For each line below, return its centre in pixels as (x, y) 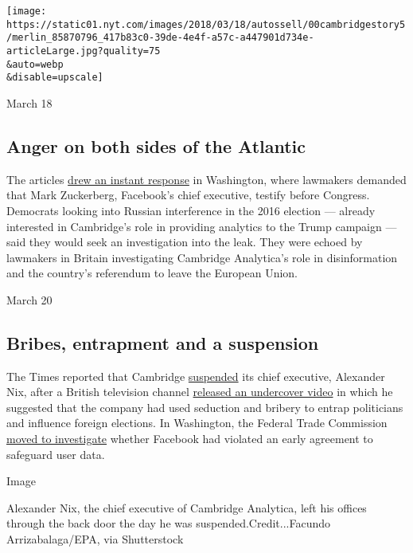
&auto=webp (35, 64)
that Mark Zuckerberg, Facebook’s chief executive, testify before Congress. (188, 195)
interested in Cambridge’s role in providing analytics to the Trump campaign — (202, 226)
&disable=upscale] (55, 78)
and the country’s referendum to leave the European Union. (152, 273)
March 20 (29, 299)
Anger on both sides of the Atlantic (156, 145)
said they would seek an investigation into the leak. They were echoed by (185, 242)
